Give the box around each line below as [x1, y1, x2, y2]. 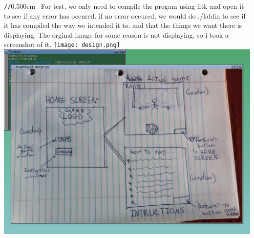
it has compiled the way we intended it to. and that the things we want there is [4, 20, 242, 30]
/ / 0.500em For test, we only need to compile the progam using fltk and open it [4, 1, 244, 11]
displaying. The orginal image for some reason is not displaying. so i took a [4, 29, 229, 40]
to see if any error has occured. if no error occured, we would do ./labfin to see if [4, 10, 246, 21]
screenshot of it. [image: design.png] [4, 39, 120, 49]
